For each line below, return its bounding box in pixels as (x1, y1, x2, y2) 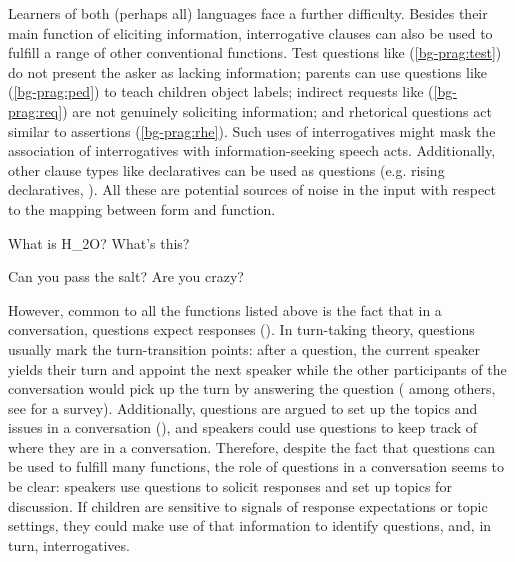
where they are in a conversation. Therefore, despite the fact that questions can (8, 436, 495, 457)
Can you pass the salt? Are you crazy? (8, 266, 244, 287)
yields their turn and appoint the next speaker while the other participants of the (8, 358, 507, 379)
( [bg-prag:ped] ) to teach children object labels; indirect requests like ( (8, 81, 434, 102)
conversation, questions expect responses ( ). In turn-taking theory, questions (8, 319, 475, 340)
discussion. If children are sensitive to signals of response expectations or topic (8, 495, 488, 516)
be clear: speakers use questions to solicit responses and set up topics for (8, 476, 452, 497)
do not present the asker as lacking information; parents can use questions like (8, 61, 488, 82)
